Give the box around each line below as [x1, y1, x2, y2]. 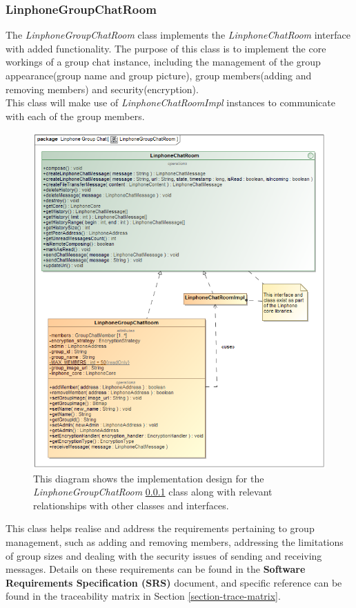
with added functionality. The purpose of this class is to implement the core [6, 41, 326, 55]
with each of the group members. [6, 108, 145, 123]
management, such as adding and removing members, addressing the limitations [6, 534, 344, 549]
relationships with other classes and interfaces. [33, 498, 229, 512]
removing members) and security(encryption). [6, 81, 199, 96]
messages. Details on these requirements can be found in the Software [6, 562, 306, 576]
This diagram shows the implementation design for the [33, 471, 264, 485]
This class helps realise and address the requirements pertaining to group [6, 521, 315, 536]
